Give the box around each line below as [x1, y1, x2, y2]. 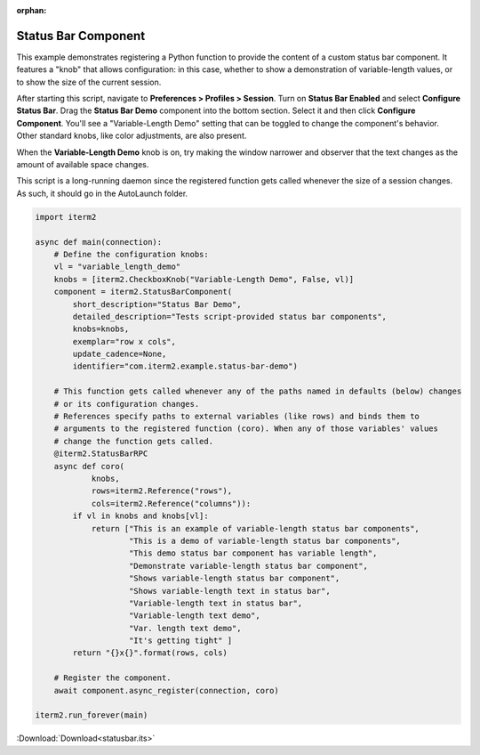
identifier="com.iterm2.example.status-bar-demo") [72, 361, 298, 371]
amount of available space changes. [16, 159, 149, 170]
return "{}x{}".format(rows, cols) [72, 648, 228, 658]
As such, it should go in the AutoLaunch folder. [16, 188, 188, 199]
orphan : [16, 5, 47, 15]
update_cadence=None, [72, 349, 167, 360]
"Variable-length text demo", [129, 611, 261, 621]
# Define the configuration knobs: [53, 249, 209, 259]
